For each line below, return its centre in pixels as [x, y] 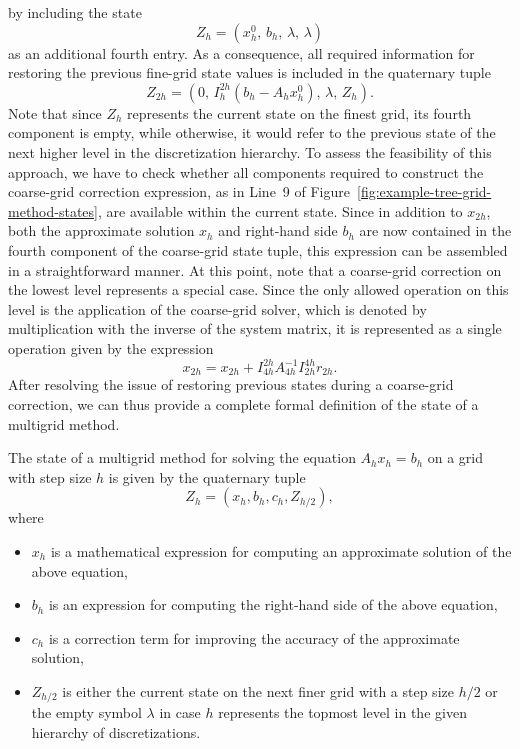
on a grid [455, 457]
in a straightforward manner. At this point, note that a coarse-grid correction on [255, 269]
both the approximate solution [101, 230]
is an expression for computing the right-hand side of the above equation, [273, 604]
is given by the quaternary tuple [207, 476]
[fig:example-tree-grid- [424, 191]
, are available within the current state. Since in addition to [280, 210]
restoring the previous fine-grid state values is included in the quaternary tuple [249, 72]
